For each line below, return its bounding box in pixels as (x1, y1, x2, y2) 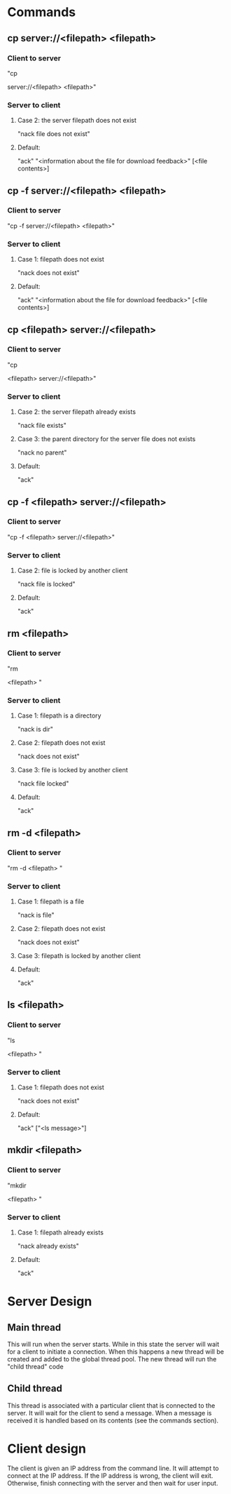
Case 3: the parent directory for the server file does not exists (17, 435, 196, 443)
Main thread (7, 1321, 62, 1333)
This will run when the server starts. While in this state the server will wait (7, 1340, 220, 1349)
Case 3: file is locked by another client (17, 766, 128, 774)
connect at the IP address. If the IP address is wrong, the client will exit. (7, 1471, 213, 1480)
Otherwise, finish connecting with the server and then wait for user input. (7, 1479, 218, 1487)
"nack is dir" (17, 725, 54, 734)
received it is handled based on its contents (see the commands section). (7, 1416, 219, 1425)
